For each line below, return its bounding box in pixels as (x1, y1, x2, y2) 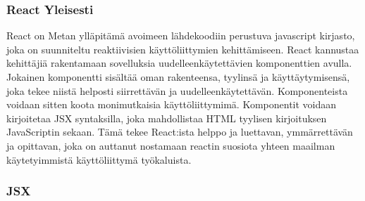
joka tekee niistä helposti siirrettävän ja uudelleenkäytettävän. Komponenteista (6, 83, 348, 98)
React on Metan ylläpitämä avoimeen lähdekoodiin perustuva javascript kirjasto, (6, 28, 355, 43)
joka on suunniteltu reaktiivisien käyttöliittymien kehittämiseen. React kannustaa (6, 41, 359, 56)
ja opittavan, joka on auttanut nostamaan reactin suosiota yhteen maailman (6, 138, 335, 153)
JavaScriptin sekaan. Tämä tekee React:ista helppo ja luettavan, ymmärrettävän (6, 124, 353, 139)
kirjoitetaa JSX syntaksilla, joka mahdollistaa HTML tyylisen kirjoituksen (6, 110, 327, 125)
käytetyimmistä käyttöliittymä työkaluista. (6, 152, 192, 167)
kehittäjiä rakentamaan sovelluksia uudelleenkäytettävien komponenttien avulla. (6, 56, 352, 70)
